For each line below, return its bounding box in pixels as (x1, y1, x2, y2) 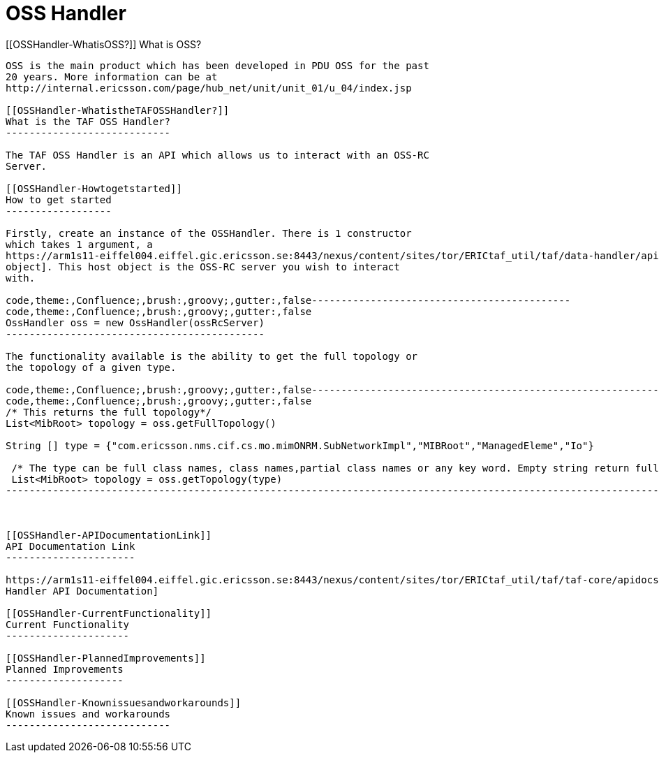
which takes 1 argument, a (6, 238, 153, 250)
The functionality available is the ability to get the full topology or (6, 350, 418, 362)
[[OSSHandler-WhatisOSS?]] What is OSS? (6, 38, 202, 50)
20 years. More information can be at (6, 71, 218, 82)
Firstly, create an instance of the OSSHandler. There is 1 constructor (6, 227, 412, 239)
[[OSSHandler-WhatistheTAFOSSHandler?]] (6, 104, 230, 116)
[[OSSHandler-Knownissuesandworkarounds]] (6, 697, 242, 708)
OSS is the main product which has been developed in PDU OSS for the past (6, 59, 429, 71)
